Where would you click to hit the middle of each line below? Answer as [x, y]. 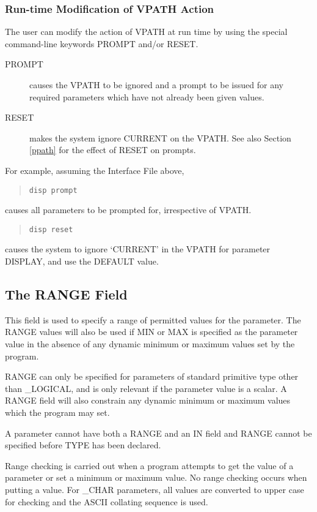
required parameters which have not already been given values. [147, 96]
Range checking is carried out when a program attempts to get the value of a [149, 465]
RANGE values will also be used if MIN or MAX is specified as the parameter [151, 332]
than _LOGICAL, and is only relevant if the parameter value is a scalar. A [146, 388]
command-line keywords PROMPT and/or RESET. [102, 43]
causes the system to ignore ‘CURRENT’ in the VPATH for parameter [138, 249]
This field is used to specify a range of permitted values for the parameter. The [153, 319]
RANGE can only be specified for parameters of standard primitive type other [152, 376]
